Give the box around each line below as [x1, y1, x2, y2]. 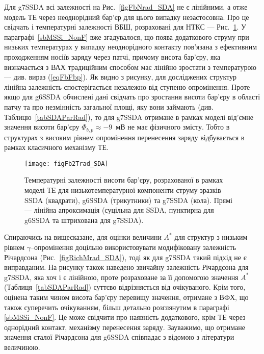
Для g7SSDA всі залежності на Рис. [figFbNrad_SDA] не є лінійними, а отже [4, 2, 248, 12]
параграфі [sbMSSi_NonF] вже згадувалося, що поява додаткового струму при [4, 31, 249, 42]
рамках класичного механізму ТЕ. [4, 142, 109, 153]
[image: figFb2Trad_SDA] [24, 160, 109, 167]
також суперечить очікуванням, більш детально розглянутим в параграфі [4, 301, 229, 312]
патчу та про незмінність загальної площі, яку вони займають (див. [4, 101, 214, 112]
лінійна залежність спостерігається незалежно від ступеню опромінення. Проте [4, 81, 250, 92]
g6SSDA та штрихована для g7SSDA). [24, 214, 144, 225]
